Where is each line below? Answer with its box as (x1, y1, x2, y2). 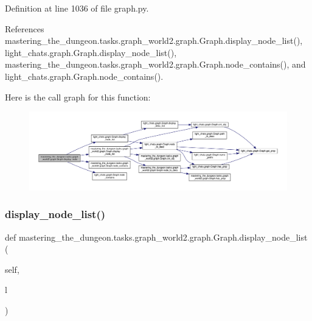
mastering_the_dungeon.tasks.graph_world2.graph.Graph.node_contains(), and (5, 58, 306, 71)
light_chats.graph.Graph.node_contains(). (5, 69, 164, 82)
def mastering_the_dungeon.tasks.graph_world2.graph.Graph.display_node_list (5, 230, 308, 243)
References (5, 22, 44, 35)
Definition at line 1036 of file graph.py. (5, 2, 149, 14)
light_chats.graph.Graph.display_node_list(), (5, 46, 177, 58)
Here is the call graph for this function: (5, 90, 151, 103)
